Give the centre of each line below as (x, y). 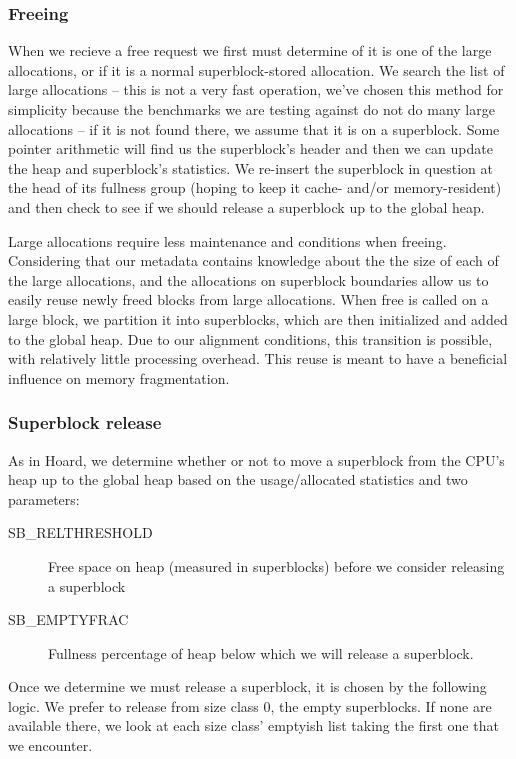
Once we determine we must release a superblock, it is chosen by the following (247, 686)
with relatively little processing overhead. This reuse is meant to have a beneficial (258, 358)
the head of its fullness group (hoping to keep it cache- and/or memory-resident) (255, 187)
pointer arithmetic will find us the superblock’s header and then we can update (250, 148)
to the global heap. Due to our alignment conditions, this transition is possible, (250, 338)
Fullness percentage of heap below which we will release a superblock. (261, 652)
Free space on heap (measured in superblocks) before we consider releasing (276, 565)
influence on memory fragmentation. (119, 377)
